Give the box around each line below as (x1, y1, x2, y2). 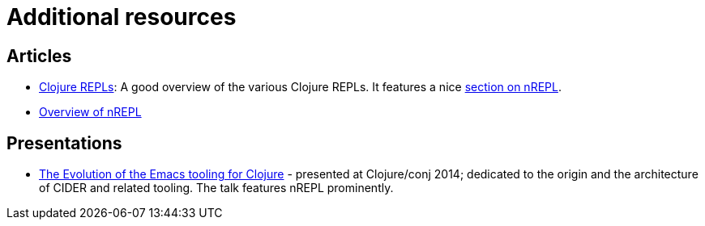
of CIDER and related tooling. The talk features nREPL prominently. (39, 181, 394, 195)
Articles (6, 45, 72, 66)
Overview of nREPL (39, 105, 142, 119)
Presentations (6, 132, 122, 153)
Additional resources (6, 3, 237, 31)
